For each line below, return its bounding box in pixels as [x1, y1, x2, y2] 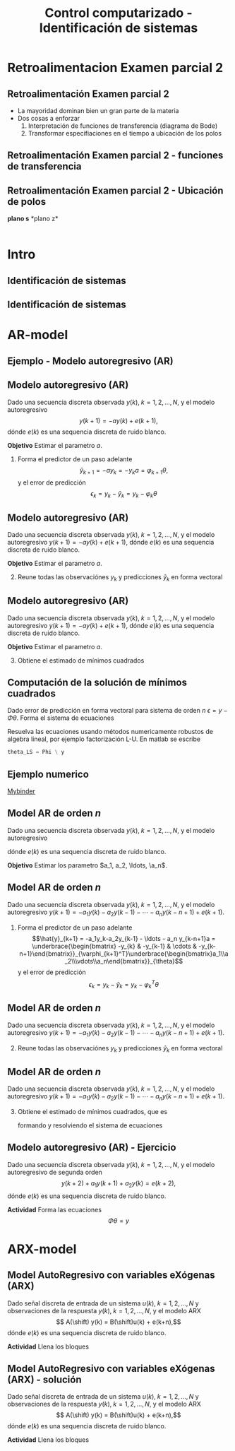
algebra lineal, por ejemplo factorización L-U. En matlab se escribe [7, 735, 201, 743]
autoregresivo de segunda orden [7, 1168, 102, 1176]
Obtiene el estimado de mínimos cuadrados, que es [17, 1107, 168, 1115]
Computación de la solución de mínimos [7, 676, 187, 688]
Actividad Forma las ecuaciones [7, 1205, 102, 1214]
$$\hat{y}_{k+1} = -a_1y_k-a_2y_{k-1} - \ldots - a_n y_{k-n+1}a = [32, 934, 216, 942]
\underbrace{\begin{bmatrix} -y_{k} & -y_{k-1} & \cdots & [31, 942, 198, 950]
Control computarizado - [44, 5, 193, 21]
